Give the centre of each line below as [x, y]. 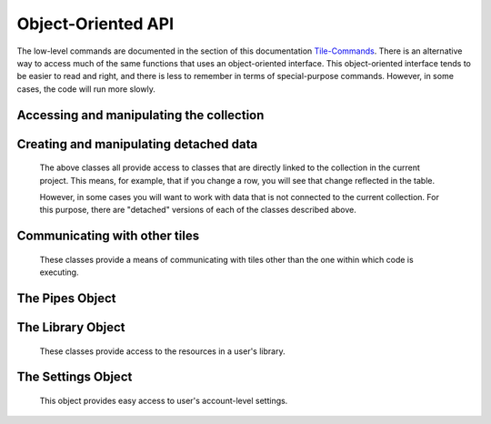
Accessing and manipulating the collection [140, 115]
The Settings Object [75, 377]
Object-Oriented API [95, 24]
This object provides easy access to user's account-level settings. [164, 400]
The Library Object [71, 327]
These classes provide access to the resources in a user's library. [162, 351]
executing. [59, 272]
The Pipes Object [67, 298]
